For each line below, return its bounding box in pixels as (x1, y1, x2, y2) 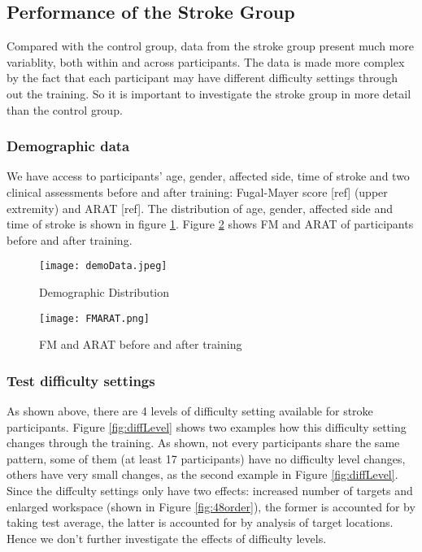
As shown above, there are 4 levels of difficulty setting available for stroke (7, 402, 373, 419)
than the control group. (7, 101, 123, 118)
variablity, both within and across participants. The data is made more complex (7, 53, 405, 70)
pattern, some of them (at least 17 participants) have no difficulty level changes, (7, 450, 406, 467)
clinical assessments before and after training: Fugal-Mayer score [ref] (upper (7, 183, 388, 200)
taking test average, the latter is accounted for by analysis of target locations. (7, 514, 394, 531)
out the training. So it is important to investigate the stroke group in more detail (7, 85, 411, 102)
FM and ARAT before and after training (39, 336, 242, 353)
